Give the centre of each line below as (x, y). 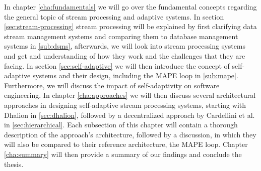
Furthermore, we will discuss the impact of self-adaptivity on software (112, 85)
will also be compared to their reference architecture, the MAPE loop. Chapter (126, 144)
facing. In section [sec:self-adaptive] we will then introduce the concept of (117, 65)
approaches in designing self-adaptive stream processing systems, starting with (125, 105)
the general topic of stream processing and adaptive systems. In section (114, 16)
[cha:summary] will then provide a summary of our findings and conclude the (123, 154)
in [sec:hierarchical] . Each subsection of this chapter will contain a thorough (121, 125)
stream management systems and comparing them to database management (121, 36)
